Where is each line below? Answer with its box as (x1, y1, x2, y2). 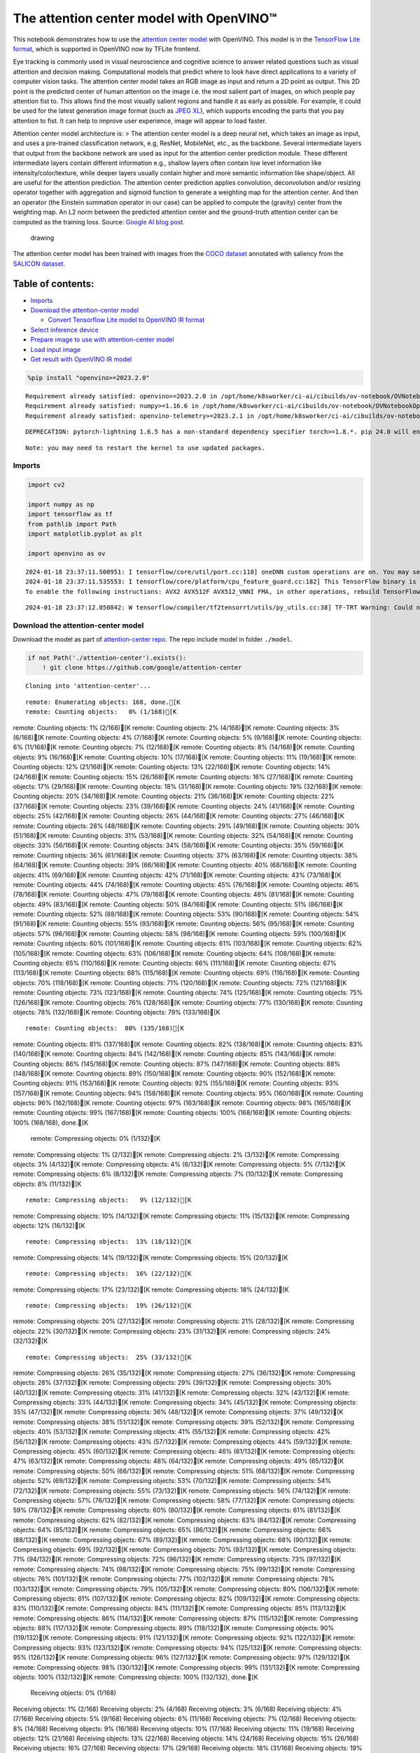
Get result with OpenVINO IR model (30, 355, 132, 363)
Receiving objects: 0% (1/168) (30, 1688, 117, 1697)
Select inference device (30, 325, 99, 334)
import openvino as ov (27, 549, 106, 557)
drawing (30, 233, 55, 242)
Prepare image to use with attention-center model (30, 335, 174, 344)
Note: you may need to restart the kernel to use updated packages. (25, 444, 265, 452)
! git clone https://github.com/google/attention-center (42, 663, 242, 672)
